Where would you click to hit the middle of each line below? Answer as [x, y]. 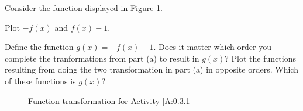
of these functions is [40, 80]
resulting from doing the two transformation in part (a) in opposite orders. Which [151, 69]
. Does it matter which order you [212, 47]
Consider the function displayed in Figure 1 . [84, 8]
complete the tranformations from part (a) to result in [102, 58]
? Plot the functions [260, 58]
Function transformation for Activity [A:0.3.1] [110, 100]
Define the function [39, 47]
